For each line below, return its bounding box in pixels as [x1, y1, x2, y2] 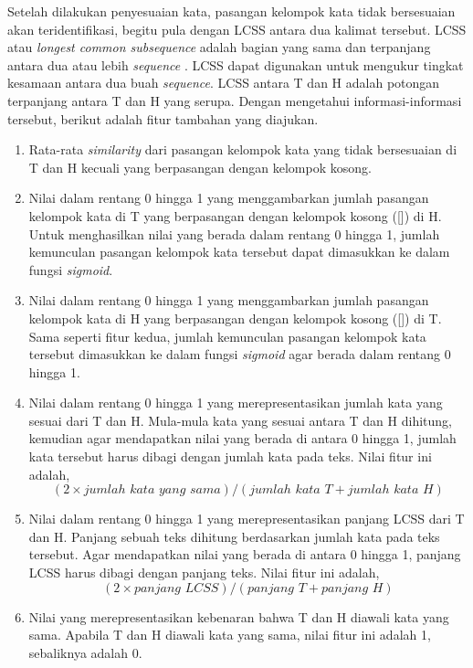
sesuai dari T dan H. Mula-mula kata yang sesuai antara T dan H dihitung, [28, 410, 452, 429]
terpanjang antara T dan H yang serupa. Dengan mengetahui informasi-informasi [7, 90, 462, 110]
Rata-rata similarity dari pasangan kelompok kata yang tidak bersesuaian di [28, 140, 457, 159]
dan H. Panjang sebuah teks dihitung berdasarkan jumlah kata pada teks [28, 526, 440, 546]
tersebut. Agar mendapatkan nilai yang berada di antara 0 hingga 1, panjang [28, 545, 461, 564]
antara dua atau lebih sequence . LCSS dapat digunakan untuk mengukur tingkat [7, 55, 464, 74]
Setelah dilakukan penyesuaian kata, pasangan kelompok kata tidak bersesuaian [7, 2, 456, 20]
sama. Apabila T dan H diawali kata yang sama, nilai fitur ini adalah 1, [28, 625, 431, 644]
